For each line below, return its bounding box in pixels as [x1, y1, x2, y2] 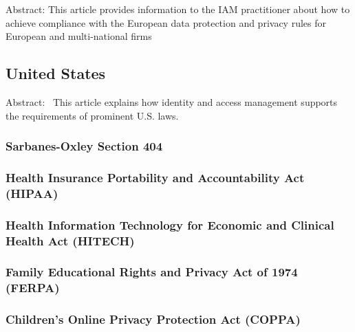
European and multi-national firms [6, 29, 152, 43]
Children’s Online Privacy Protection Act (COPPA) [6, 311, 301, 328]
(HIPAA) [6, 184, 58, 201]
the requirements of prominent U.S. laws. [6, 108, 179, 122]
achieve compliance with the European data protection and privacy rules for [6, 15, 326, 30]
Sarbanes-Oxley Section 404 [6, 137, 163, 155]
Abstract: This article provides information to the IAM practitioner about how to [6, 2, 350, 16]
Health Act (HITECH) [6, 232, 135, 249]
